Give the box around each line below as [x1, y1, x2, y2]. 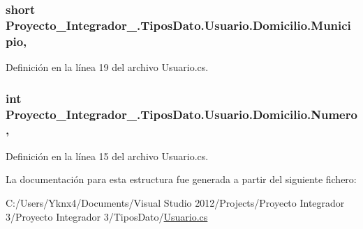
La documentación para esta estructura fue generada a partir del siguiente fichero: [6, 172, 357, 187]
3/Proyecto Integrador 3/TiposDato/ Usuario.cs [6, 209, 208, 223]
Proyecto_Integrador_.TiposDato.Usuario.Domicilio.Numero [6, 105, 357, 123]
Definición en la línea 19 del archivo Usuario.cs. [6, 60, 209, 74]
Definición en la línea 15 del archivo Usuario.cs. [6, 148, 209, 163]
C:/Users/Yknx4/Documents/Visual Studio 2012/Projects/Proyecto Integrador [6, 195, 345, 210]
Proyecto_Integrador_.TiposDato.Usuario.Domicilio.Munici [6, 16, 351, 33]
